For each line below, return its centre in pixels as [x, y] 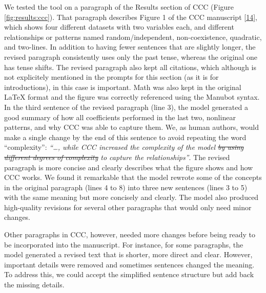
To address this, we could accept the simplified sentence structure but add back [129, 274]
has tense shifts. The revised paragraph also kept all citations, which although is [130, 67]
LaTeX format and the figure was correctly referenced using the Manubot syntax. [132, 97]
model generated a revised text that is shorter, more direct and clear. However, [128, 254]
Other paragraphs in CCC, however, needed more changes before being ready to [130, 234]
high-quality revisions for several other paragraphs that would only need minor [128, 207]
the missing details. [34, 285]
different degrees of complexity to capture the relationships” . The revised [117, 157]
